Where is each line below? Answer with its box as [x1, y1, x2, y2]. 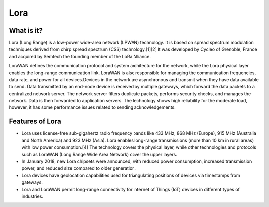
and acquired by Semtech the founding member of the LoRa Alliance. [9, 53, 151, 59]
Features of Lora [9, 117, 62, 126]
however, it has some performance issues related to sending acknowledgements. [9, 104, 176, 110]
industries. [21, 193, 43, 199]
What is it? [9, 26, 43, 35]
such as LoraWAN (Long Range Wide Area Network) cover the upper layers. [21, 151, 178, 157]
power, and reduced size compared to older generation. [21, 165, 136, 171]
